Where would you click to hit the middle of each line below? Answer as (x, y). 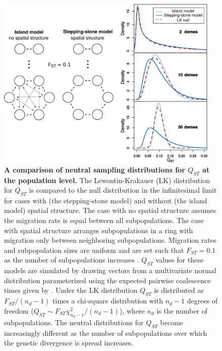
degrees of (202, 301)
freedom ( (19, 310)
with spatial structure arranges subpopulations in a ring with (99, 230)
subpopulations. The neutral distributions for (74, 322)
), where (132, 310)
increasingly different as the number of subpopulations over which (106, 333)
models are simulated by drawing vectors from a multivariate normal (110, 270)
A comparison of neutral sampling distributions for (95, 169)
